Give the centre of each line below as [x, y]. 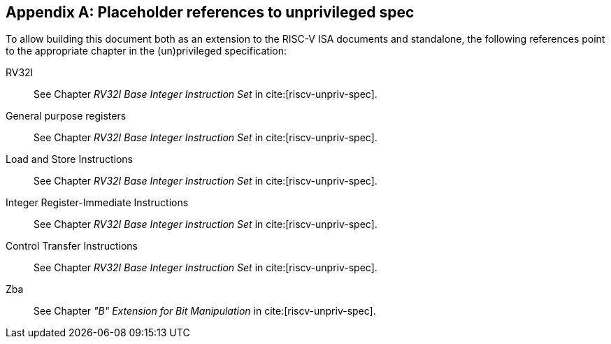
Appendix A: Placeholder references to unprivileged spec [210, 12]
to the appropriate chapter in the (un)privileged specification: [146, 51]
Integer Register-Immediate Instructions [97, 203]
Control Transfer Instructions [72, 246]
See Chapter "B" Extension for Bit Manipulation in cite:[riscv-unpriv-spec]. [205, 311]
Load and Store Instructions [69, 159]
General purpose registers [66, 116]
